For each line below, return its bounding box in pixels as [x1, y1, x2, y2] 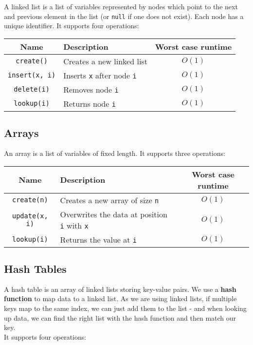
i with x [60, 219, 89, 231]
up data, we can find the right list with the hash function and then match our [4, 312, 236, 323]
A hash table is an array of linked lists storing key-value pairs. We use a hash [4, 284, 236, 294]
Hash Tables [4, 261, 67, 276]
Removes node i [63, 83, 119, 95]
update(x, [12, 211, 48, 220]
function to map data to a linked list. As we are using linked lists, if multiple [4, 293, 237, 304]
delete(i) [14, 85, 50, 94]
